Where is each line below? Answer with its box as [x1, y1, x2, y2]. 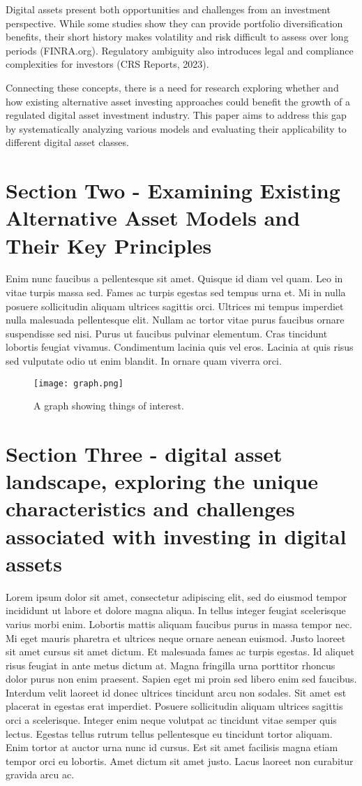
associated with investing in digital [6, 521, 347, 550]
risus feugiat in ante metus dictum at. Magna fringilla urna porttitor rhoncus [6, 657, 335, 672]
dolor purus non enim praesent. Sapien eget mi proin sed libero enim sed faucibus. [6, 671, 357, 686]
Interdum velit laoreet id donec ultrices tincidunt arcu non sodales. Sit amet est [6, 685, 347, 699]
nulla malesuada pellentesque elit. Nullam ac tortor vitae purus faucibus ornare [6, 312, 345, 327]
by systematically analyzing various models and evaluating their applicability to [6, 121, 347, 136]
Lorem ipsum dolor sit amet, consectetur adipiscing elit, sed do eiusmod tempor [6, 589, 347, 604]
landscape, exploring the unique [6, 467, 319, 495]
